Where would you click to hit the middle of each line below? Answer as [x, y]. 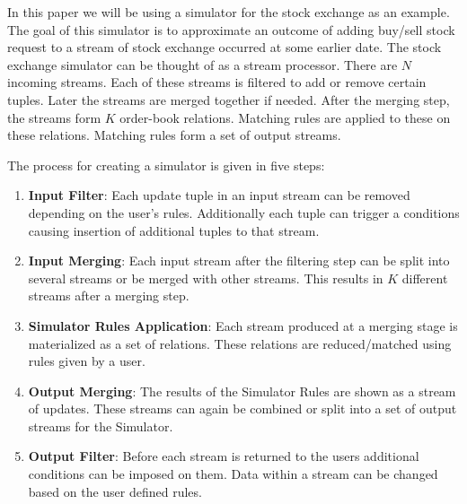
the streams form [54, 117]
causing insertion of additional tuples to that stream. [174, 230]
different [425, 278]
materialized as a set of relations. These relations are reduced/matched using [240, 343]
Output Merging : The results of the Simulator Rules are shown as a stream [242, 391]
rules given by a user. [87, 361]
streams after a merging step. [109, 295]
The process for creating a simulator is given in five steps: [166, 165]
